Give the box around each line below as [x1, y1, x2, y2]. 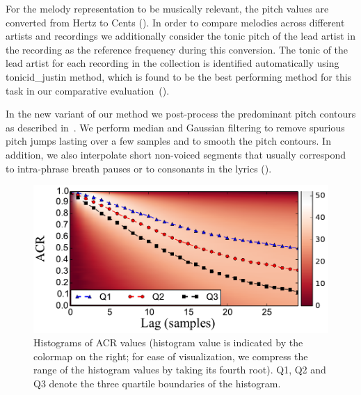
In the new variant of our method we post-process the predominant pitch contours [6, 106, 356, 121]
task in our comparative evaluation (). [6, 83, 170, 97]
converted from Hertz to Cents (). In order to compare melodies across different [6, 15, 345, 29]
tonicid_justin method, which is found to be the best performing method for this [6, 69, 352, 83]
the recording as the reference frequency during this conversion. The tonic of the [6, 42, 348, 56]
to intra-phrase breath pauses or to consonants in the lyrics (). [6, 161, 272, 175]
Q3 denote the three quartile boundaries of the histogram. [33, 376, 281, 390]
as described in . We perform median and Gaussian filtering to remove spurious [6, 120, 345, 134]
